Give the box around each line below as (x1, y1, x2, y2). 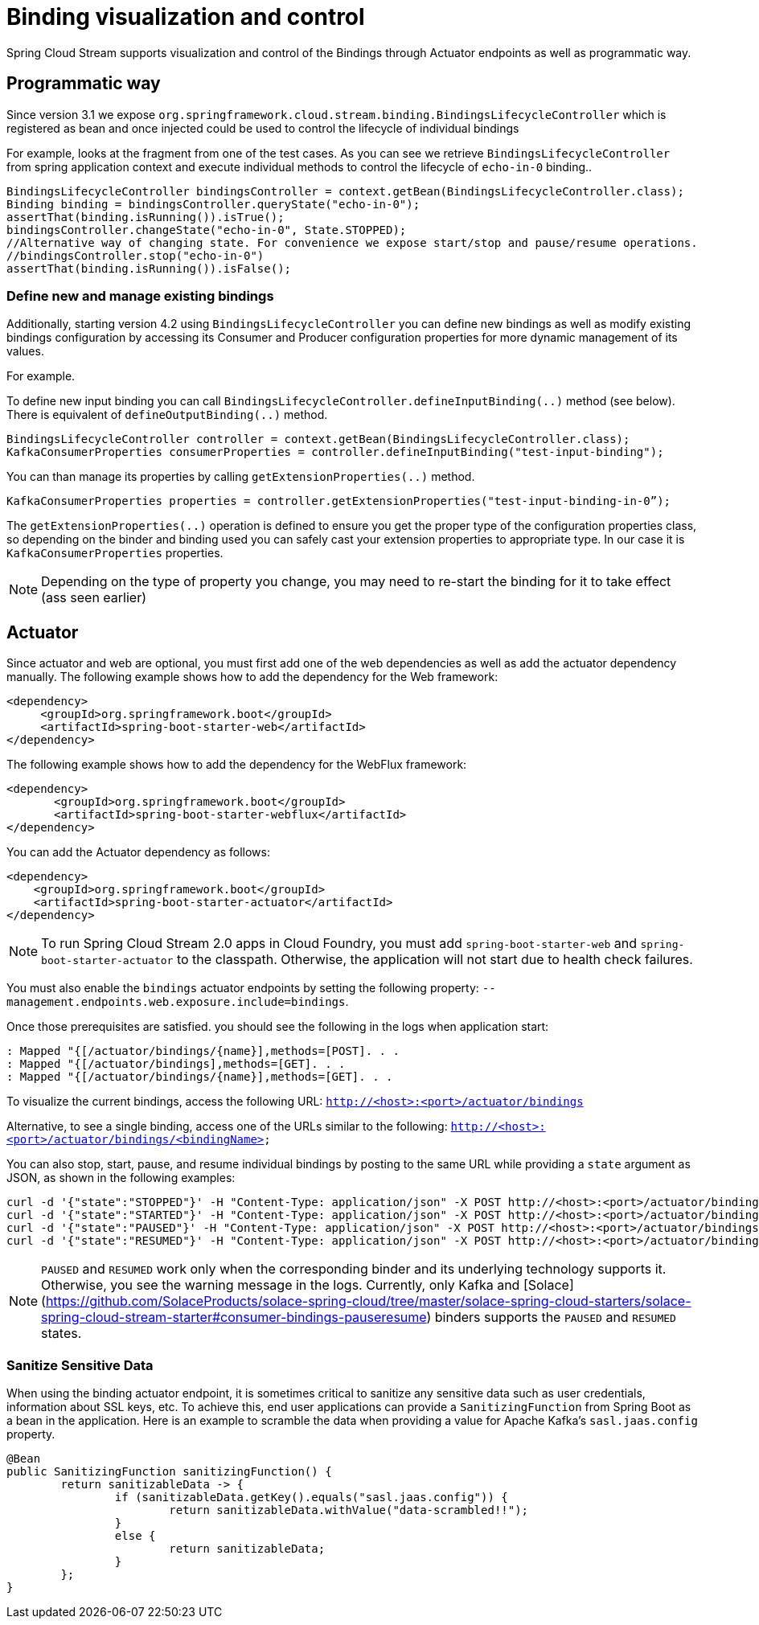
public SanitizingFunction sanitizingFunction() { (6, 1464, 332, 1478)
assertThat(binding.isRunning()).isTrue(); (6, 210, 285, 224)
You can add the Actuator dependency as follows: (6, 845, 271, 860)
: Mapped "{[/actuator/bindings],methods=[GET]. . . (6, 1057, 346, 1071)
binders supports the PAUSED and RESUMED (434, 1309, 676, 1326)
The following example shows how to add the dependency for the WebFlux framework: (6, 757, 467, 772)
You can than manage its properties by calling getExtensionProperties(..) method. (6, 470, 475, 484)
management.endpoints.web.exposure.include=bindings (6, 995, 346, 1009)
